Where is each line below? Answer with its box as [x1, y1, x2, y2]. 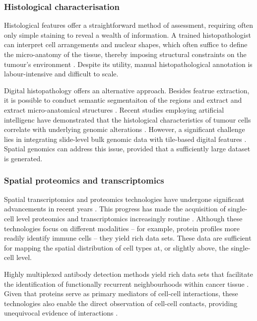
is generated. [4, 153, 43, 163]
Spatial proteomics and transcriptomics [4, 174, 164, 187]
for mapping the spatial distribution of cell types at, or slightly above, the [4, 242, 229, 253]
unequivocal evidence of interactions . [4, 308, 118, 318]
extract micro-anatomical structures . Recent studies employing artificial [4, 104, 224, 115]
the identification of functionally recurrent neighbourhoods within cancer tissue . [4, 278, 249, 289]
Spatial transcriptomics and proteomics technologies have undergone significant [4, 193, 245, 204]
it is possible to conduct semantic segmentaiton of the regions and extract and [4, 95, 242, 105]
